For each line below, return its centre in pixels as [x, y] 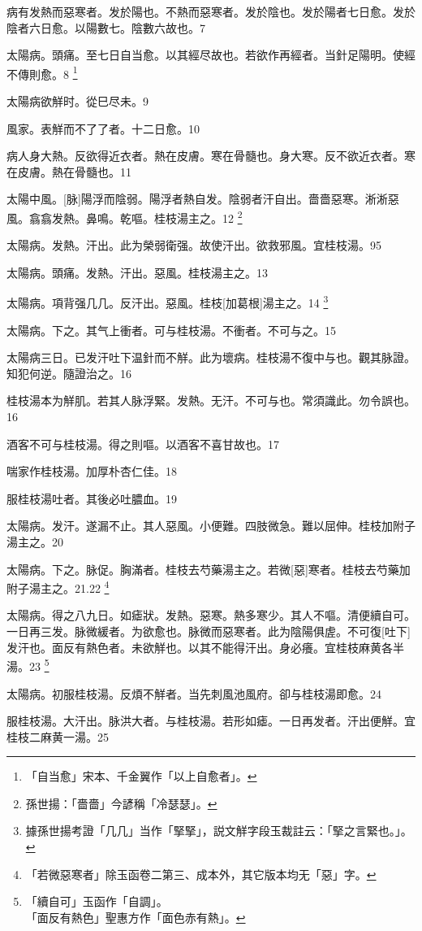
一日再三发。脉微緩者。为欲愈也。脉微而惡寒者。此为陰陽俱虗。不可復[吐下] [209, 631]
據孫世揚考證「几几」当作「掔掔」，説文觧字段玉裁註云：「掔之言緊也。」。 [219, 831]
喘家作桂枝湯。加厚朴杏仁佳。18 [92, 471]
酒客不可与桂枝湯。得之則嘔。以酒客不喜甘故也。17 [143, 444]
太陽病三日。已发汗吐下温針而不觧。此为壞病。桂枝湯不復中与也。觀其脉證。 [211, 357]
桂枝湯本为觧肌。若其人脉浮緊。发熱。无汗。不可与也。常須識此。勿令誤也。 [211, 400]
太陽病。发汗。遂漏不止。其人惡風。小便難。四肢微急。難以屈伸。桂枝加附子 [211, 526]
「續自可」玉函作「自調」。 [97, 901]
